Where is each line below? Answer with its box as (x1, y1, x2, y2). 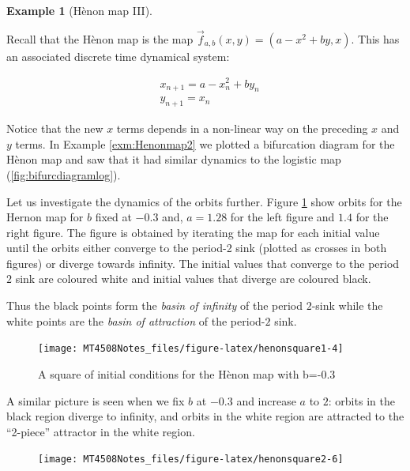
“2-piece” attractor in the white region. (6, 423, 195, 439)
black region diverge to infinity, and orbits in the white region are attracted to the (6, 408, 404, 424)
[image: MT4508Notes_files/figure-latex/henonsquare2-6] (38, 454, 344, 465)
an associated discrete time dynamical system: (6, 47, 230, 64)
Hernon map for (6, 209, 84, 225)
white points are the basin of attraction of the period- (6, 312, 265, 329)
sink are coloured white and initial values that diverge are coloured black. (15, 270, 371, 287)
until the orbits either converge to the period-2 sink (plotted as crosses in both (6, 239, 387, 256)
